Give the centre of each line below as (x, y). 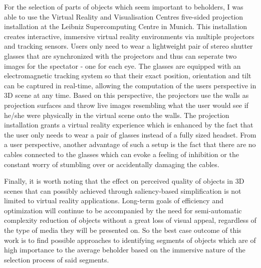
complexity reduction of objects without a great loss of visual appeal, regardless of (130, 220)
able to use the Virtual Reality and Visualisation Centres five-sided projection (124, 16)
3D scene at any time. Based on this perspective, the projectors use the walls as (126, 95)
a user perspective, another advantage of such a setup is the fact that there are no (130, 144)
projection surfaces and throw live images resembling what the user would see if (126, 105)
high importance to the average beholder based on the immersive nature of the (125, 250)
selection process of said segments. (57, 259)
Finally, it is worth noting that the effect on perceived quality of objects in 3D (124, 181)
